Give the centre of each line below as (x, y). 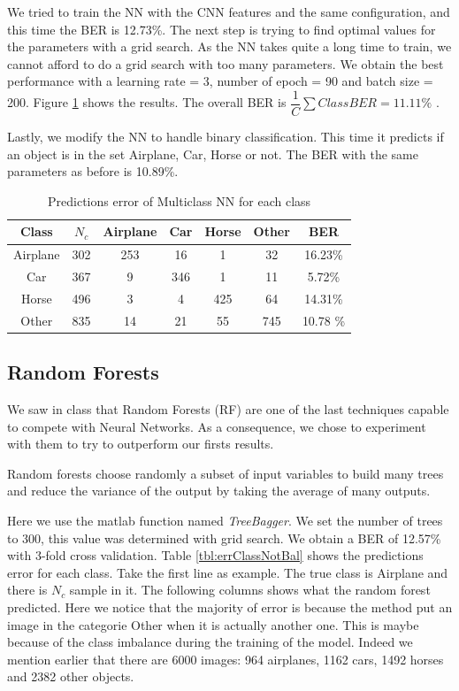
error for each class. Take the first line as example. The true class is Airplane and (228, 572)
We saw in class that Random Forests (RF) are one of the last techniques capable (228, 409)
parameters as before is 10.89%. (93, 171)
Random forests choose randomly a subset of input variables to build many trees (226, 473)
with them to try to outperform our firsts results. (141, 444)
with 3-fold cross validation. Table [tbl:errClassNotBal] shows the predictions (215, 555)
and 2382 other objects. (71, 676)
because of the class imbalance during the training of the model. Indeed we (210, 642)
